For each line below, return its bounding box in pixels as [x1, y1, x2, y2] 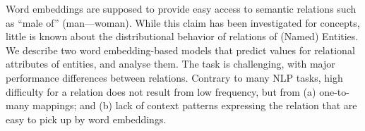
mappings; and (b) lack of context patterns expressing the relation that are [32, 98, 357, 113]
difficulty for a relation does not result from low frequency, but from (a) [6, 84, 316, 99]
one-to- [319, 84, 349, 99]
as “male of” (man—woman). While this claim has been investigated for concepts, [6, 15, 360, 30]
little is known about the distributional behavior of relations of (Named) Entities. [6, 29, 359, 44]
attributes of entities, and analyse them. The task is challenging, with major [6, 56, 335, 71]
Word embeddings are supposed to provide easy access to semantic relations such [6, 1, 357, 15]
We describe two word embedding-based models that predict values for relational [6, 42, 355, 57]
